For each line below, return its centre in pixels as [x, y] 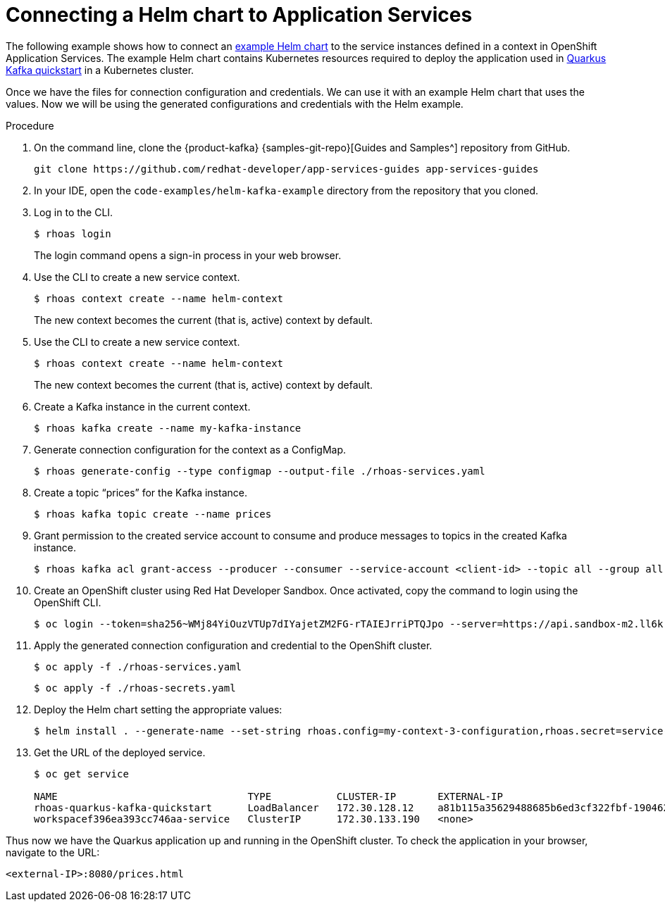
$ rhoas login [73, 233]
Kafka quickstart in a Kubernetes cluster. [100, 70]
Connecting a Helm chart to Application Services [239, 15]
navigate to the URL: [53, 852]
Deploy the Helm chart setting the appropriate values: [158, 709]
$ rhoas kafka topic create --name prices [153, 514]
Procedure [30, 125]
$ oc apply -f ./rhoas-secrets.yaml [135, 688]
